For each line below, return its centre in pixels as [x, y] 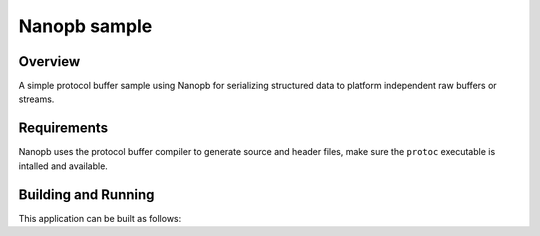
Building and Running [86, 194]
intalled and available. [63, 166]
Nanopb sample [85, 26]
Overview [49, 61]
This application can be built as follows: [100, 218]
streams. [36, 99]
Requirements [63, 128]
